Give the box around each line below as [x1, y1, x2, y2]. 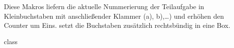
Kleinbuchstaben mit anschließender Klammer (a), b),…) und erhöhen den [4, 11, 224, 21]
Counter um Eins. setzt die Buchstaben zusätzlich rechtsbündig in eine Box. [4, 20, 231, 30]
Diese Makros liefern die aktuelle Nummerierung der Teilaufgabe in [4, 1, 204, 11]
